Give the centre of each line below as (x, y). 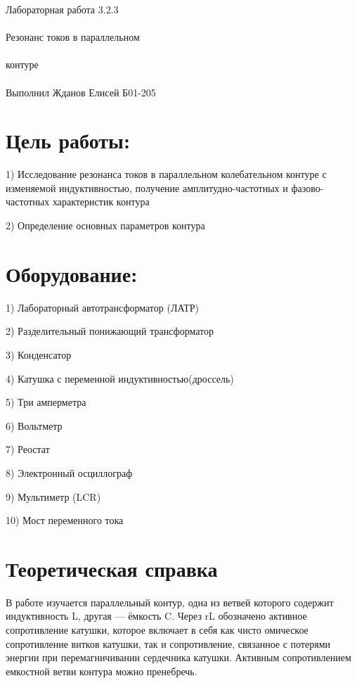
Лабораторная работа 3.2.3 (62, 9)
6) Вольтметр (34, 425)
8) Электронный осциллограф (69, 472)
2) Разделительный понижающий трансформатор (110, 331)
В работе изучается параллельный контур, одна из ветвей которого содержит (170, 602)
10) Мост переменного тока (65, 520)
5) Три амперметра (46, 402)
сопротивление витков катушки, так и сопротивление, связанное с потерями (168, 643)
